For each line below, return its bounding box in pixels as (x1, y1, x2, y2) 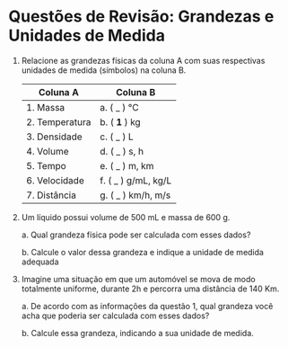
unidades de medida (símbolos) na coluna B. (21, 65, 187, 76)
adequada (21, 256, 59, 267)
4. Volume (25, 145, 69, 157)
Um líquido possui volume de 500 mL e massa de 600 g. (21, 211, 231, 222)
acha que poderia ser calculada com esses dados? (21, 310, 210, 321)
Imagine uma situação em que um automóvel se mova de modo (21, 273, 257, 284)
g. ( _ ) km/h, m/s (100, 189, 171, 201)
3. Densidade (25, 130, 83, 143)
